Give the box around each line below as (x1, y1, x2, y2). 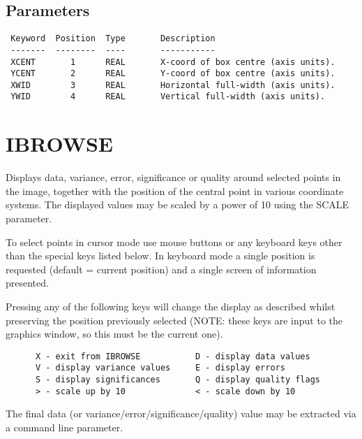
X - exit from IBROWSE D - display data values (35, 351, 310, 361)
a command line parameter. (6, 420, 123, 435)
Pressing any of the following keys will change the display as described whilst (6, 299, 335, 314)
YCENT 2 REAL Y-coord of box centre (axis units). (10, 69, 335, 79)
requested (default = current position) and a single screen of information (6, 261, 317, 276)
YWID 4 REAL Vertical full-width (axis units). (10, 92, 326, 102)
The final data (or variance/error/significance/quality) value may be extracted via (6, 406, 356, 421)
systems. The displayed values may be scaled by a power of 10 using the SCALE (6, 197, 349, 212)
